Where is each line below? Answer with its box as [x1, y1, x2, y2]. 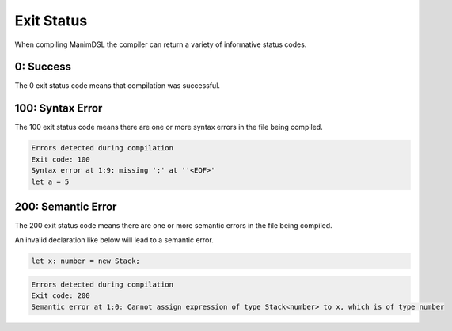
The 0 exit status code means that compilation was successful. [14, 81, 221, 90]
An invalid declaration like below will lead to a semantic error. [14, 235, 214, 245]
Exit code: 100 [31, 154, 90, 164]
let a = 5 [31, 177, 70, 186]
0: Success [14, 60, 71, 74]
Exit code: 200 [31, 291, 90, 300]
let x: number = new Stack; [31, 257, 140, 265]
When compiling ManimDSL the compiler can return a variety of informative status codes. [14, 40, 307, 49]
